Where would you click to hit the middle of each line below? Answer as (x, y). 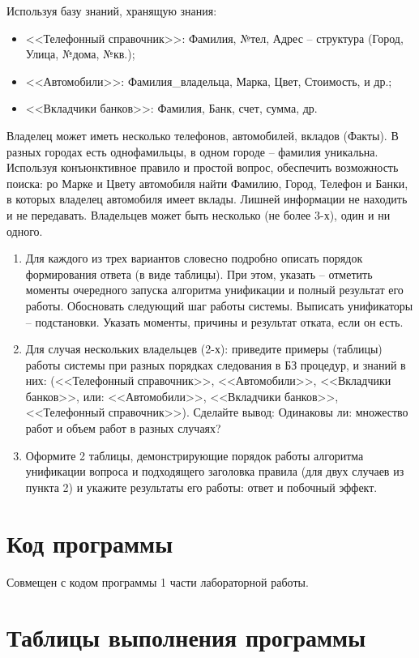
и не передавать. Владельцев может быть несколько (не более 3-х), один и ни (199, 214)
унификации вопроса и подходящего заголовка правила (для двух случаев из (215, 471)
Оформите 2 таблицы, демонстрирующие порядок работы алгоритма (195, 455)
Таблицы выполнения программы (186, 637)
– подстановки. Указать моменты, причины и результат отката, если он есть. (214, 321)
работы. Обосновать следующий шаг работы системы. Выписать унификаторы (219, 305)
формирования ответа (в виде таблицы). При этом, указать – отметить (199, 273)
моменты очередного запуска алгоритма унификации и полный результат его (214, 290)
